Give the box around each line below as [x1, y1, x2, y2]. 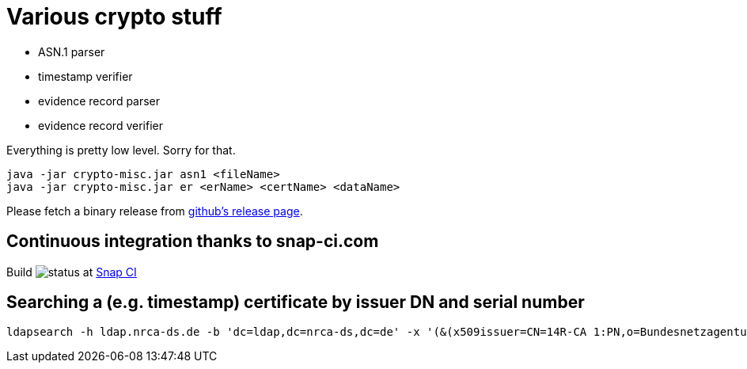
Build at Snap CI [6, 264, 137, 279]
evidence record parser [38, 93, 161, 108]
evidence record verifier [38, 118, 163, 132]
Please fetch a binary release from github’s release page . [6, 204, 303, 218]
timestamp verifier [38, 69, 133, 83]
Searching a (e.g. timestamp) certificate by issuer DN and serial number [6, 292, 585, 313]
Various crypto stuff [6, 3, 222, 30]
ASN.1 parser [38, 44, 105, 59]
